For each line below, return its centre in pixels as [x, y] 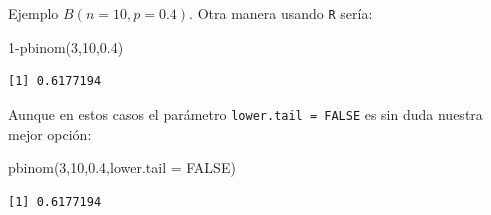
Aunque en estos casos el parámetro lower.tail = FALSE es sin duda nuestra [245, 113]
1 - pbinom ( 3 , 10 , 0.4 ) [66, 46]
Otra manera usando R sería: [285, 13]
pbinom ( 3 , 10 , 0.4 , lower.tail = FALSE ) [122, 167]
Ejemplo [33, 13]
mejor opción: [50, 133]
